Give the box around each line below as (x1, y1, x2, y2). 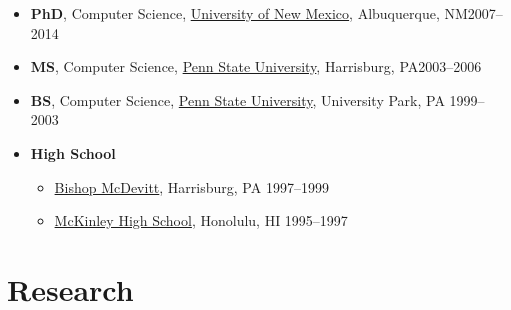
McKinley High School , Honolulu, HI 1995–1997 (54, 210, 348, 231)
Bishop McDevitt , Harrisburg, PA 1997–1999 (54, 176, 329, 197)
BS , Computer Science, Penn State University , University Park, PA (30, 89, 445, 110)
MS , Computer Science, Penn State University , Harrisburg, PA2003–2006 (30, 56, 482, 77)
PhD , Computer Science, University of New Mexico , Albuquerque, (30, 3, 440, 23)
